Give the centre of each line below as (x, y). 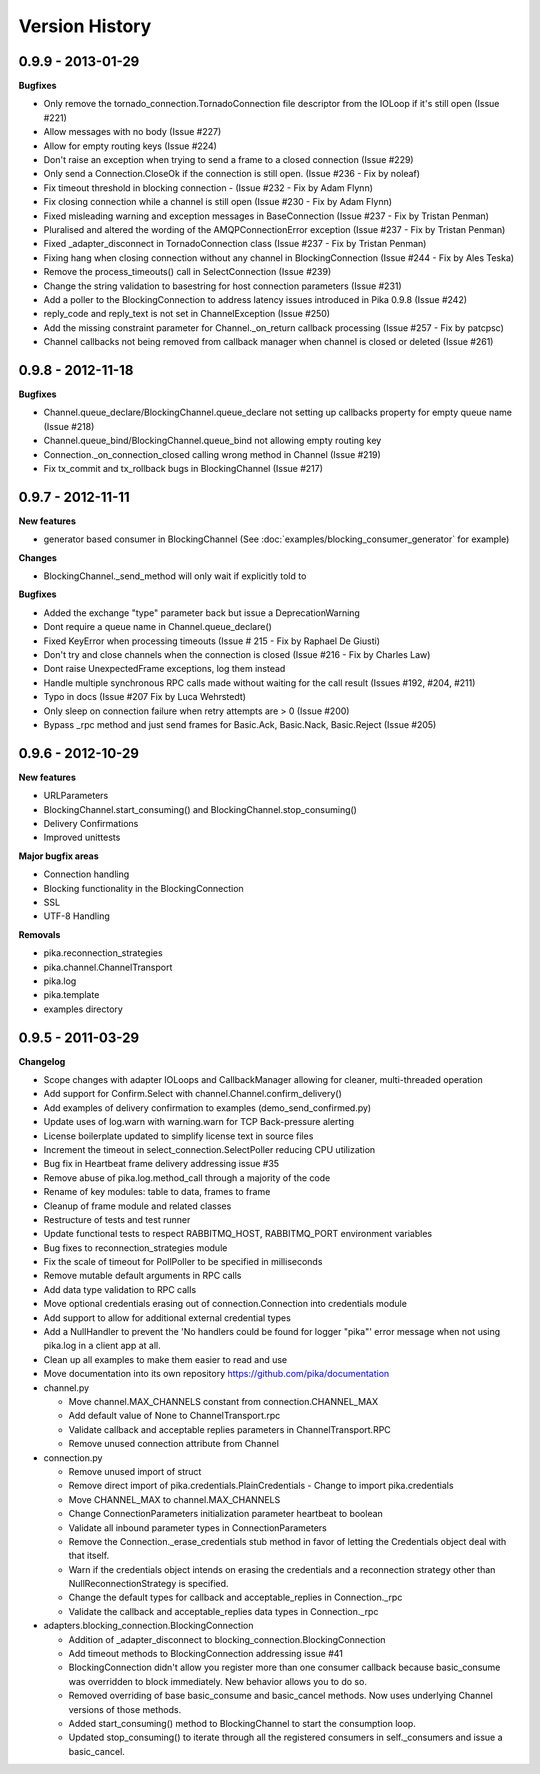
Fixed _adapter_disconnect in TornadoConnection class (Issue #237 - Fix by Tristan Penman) (235, 244)
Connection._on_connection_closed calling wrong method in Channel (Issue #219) (212, 454)
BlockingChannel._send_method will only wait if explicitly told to (175, 576)
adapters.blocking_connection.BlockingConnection (148, 1626)
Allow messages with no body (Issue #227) (132, 132)
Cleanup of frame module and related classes (137, 1206)
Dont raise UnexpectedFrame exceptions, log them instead (164, 669)
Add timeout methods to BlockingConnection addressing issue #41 (206, 1654)
